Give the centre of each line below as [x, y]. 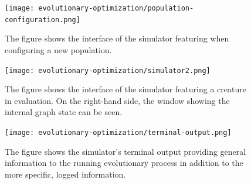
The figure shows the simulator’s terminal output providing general [126, 151]
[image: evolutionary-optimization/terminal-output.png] [118, 132]
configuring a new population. [58, 49]
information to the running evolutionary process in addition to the [124, 163]
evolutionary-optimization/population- [116, 8]
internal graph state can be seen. [64, 112]
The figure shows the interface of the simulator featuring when [117, 38]
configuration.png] [43, 20]
